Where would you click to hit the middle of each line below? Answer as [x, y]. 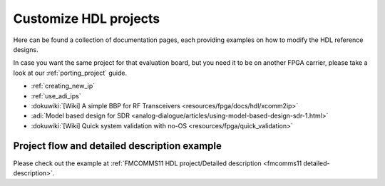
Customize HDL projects [87, 19]
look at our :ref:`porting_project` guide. [70, 73]
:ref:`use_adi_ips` [56, 95]
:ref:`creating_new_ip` [63, 86]
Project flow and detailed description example [118, 146]
